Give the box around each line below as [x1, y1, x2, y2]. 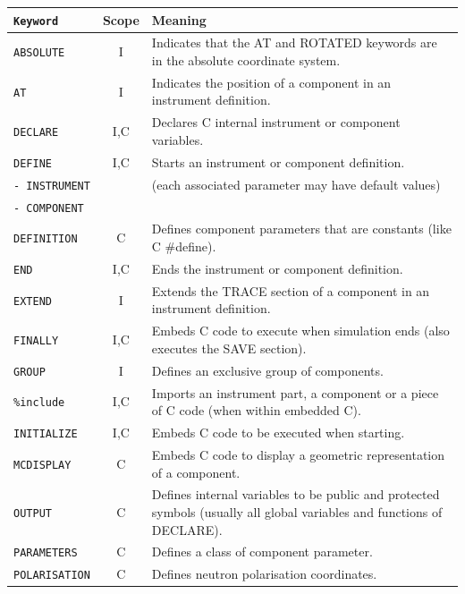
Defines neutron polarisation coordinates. [151, 564, 377, 583]
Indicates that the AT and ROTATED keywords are [151, 33, 437, 52]
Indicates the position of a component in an [151, 72, 392, 91]
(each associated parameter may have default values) [151, 174, 441, 193]
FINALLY [13, 334, 59, 347]
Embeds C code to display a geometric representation [151, 445, 445, 463]
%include [13, 396, 65, 410]
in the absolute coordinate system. [151, 51, 341, 69]
